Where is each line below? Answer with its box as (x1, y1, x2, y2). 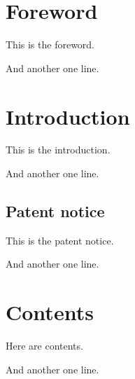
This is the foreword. (6, 37, 95, 52)
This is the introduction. (6, 142, 111, 157)
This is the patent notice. (6, 233, 114, 247)
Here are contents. (6, 338, 83, 353)
